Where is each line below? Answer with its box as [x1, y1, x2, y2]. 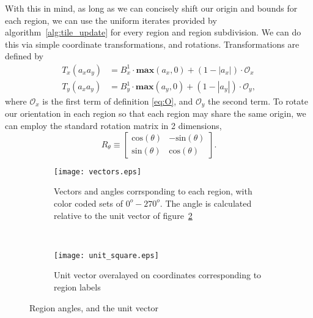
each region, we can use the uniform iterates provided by [5, 13, 217, 26]
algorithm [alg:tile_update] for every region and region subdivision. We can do [5, 26, 301, 39]
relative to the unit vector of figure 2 [54, 209, 193, 221]
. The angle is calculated [160, 196, 252, 209]
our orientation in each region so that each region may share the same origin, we [5, 107, 306, 120]
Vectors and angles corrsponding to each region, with [54, 185, 252, 198]
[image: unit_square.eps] [54, 251, 159, 260]
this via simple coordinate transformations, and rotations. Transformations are [5, 37, 300, 50]
